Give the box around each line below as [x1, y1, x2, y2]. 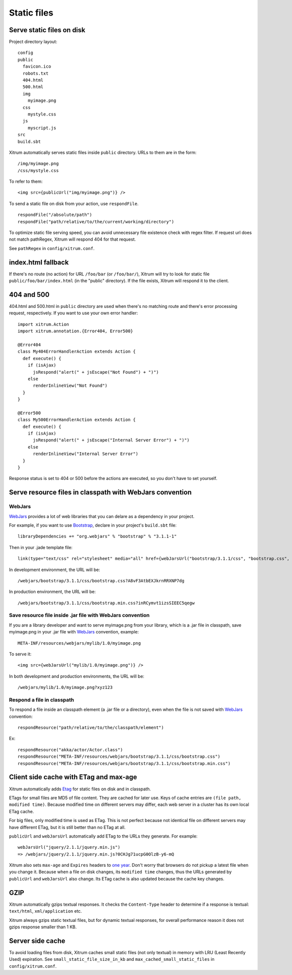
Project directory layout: [9, 39, 57, 45]
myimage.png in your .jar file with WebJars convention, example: [9, 629, 139, 635]
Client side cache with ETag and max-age [9, 773, 137, 782]
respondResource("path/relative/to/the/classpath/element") [18, 725, 164, 730]
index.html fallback [9, 258, 69, 267]
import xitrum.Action [18, 322, 69, 327]
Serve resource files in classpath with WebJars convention [9, 488, 192, 497]
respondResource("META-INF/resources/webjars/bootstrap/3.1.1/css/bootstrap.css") [18, 754, 220, 760]
